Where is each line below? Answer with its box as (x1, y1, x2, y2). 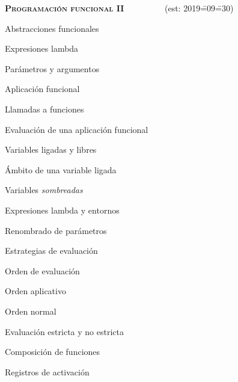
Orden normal (5, 304, 56, 317)
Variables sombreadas (5, 183, 83, 196)
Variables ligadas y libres (5, 143, 97, 156)
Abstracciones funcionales (5, 22, 99, 34)
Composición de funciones (5, 345, 100, 358)
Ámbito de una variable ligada (5, 163, 117, 176)
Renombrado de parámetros (5, 224, 107, 236)
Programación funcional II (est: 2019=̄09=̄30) (5, 2, 234, 14)
